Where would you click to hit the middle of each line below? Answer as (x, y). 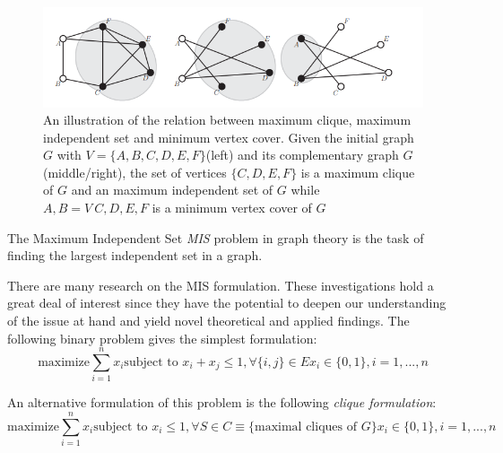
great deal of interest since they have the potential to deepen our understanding (227, 303)
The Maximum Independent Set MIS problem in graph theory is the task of (216, 237)
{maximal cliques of (303, 427)
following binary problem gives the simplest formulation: (162, 338)
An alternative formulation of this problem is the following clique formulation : (222, 402)
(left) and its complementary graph (302, 155)
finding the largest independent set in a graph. (135, 255)
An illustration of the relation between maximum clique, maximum (227, 120)
